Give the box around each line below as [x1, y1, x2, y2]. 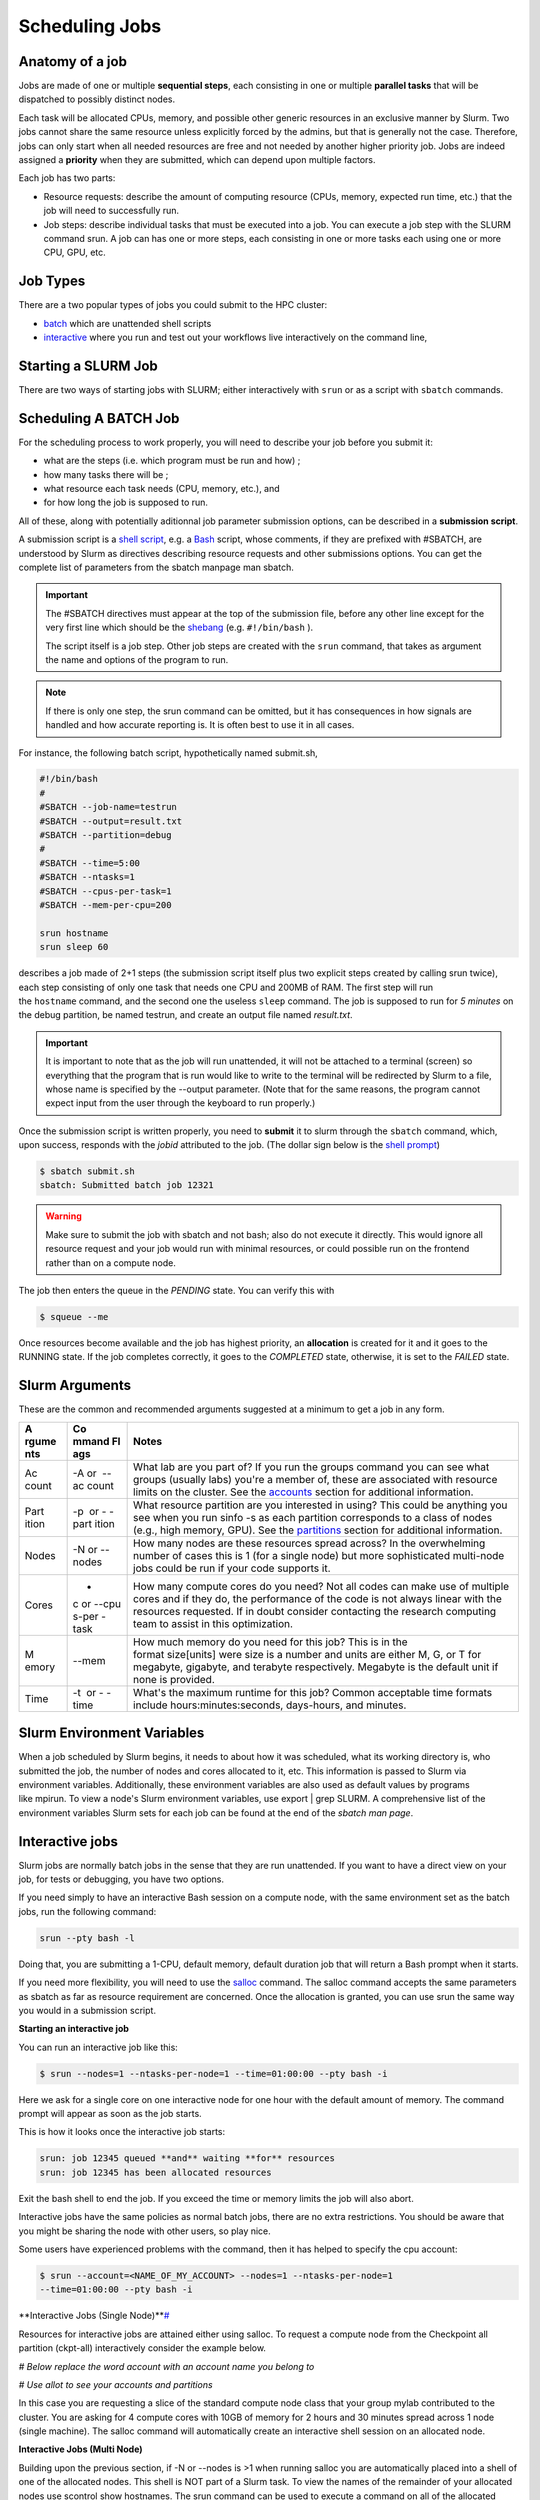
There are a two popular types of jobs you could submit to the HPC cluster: [18, 299, 328, 311]
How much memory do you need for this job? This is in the [133, 1635, 409, 1649]
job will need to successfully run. [43, 205, 180, 217]
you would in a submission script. [18, 2004, 157, 2016]
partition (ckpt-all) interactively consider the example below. [18, 2342, 267, 2354]
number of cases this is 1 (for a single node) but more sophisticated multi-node [133, 1548, 505, 1562]
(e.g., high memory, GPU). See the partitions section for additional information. [133, 1523, 503, 1537]
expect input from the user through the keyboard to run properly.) [45, 1097, 316, 1109]
